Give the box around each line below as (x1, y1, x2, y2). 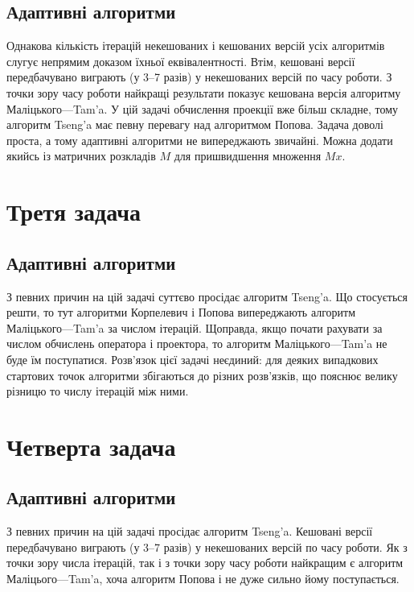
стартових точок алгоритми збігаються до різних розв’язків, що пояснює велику (6, 366, 398, 383)
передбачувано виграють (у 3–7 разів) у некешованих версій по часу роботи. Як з (6, 538, 408, 555)
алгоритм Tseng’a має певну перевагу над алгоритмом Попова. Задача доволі (6, 116, 383, 133)
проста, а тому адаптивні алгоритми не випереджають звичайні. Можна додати (6, 131, 393, 148)
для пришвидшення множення (174, 147, 322, 164)
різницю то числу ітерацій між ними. (6, 383, 189, 399)
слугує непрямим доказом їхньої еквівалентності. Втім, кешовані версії (6, 52, 355, 69)
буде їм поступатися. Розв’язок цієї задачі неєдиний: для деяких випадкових (6, 350, 379, 367)
